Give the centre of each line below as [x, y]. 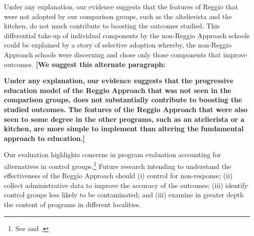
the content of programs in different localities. [73, 204]
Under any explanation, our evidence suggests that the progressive [119, 81]
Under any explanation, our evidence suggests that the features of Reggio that [121, 6]
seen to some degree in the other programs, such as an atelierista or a [124, 119]
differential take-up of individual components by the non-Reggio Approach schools [127, 35]
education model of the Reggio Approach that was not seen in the [118, 90]
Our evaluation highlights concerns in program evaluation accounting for [113, 154]
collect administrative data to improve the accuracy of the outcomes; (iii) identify [126, 185]
